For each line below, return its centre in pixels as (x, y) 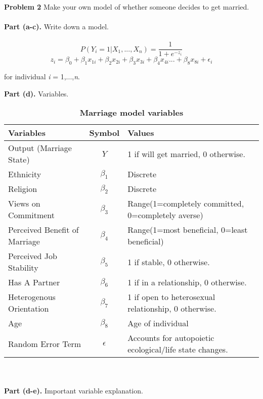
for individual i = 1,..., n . (42, 77)
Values (141, 133)
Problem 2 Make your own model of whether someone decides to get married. (127, 7)
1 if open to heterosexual (171, 297)
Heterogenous (32, 297)
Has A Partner (34, 282)
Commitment (31, 215)
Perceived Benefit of (43, 230)
